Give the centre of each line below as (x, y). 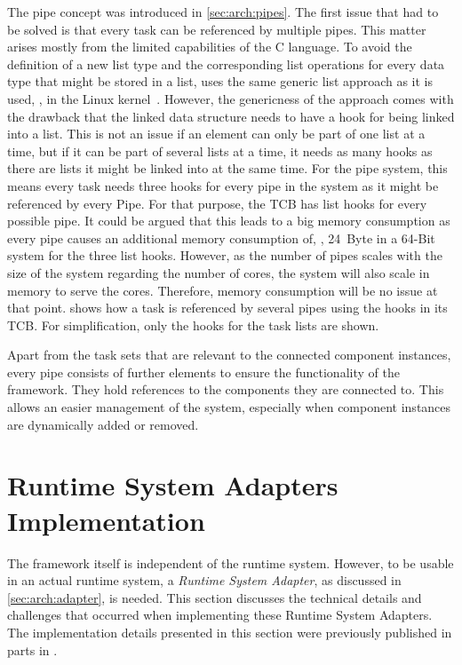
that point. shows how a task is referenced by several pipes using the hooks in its (227, 308)
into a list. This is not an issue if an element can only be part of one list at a (216, 134)
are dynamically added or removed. (103, 424)
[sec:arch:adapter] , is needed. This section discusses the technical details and (215, 597)
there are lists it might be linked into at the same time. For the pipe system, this (227, 168)
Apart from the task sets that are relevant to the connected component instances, (229, 355)
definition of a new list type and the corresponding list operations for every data (226, 63)
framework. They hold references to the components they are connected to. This (226, 389)
